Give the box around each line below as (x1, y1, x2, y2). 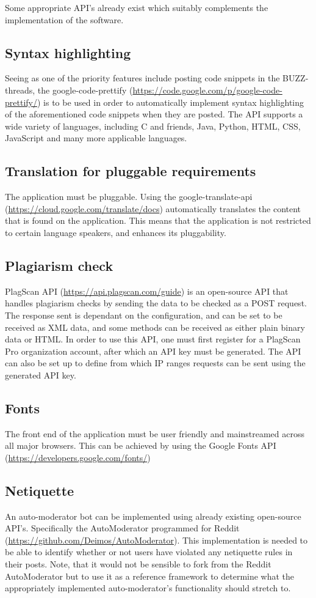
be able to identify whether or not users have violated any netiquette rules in (5, 545, 293, 558)
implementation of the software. (5, 13, 124, 26)
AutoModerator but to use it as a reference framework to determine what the (5, 569, 295, 582)
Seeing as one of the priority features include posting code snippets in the (5, 72, 280, 84)
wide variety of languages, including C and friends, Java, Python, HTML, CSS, (5, 119, 301, 132)
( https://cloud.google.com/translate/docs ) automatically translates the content (5, 202, 301, 215)
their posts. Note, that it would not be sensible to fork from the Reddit (5, 558, 271, 570)
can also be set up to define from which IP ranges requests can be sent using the (5, 356, 306, 369)
